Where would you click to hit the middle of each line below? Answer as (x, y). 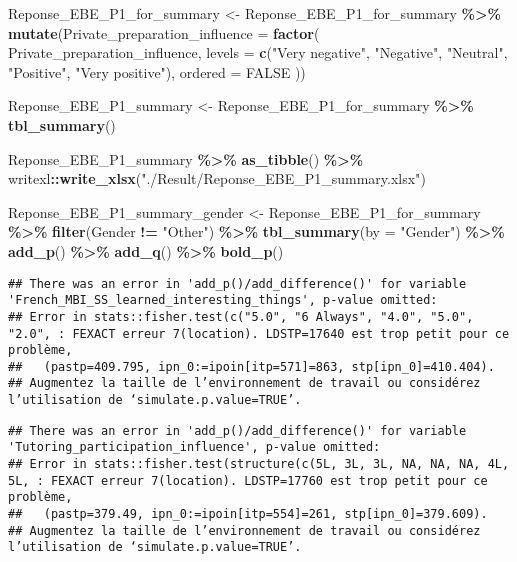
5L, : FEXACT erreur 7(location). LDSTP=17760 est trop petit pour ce (248, 480)
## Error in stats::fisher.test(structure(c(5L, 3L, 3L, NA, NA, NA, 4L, (259, 464)
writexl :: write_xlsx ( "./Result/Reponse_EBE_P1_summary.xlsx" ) (217, 178)
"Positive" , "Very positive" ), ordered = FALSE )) (157, 71)
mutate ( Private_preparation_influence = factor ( (164, 32)
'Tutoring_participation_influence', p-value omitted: (194, 447)
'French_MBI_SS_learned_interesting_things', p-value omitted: (223, 300)
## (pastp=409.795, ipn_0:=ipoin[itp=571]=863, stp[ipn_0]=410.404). (251, 366)
